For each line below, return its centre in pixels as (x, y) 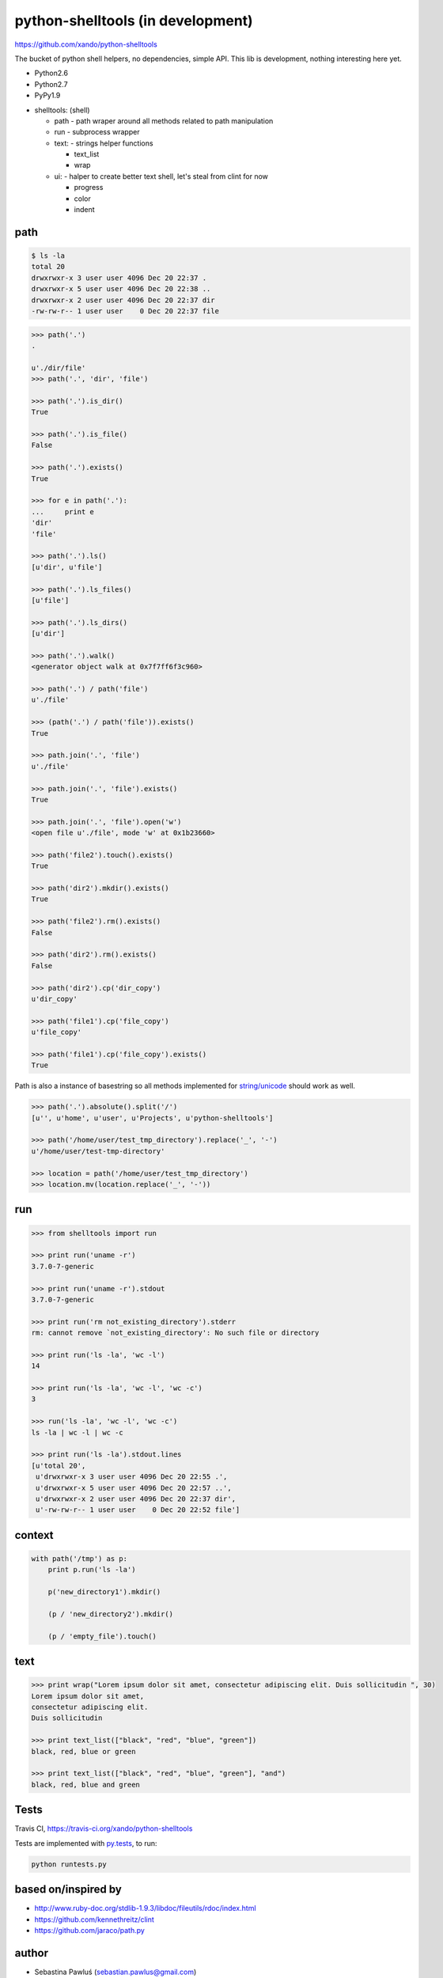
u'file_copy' (57, 1032)
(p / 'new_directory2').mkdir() (111, 1614)
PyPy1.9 (47, 96)
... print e (63, 512)
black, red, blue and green (85, 1785)
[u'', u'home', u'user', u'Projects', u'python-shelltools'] (152, 1118)
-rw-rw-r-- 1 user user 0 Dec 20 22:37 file (125, 311)
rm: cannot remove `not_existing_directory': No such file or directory (175, 1333)
